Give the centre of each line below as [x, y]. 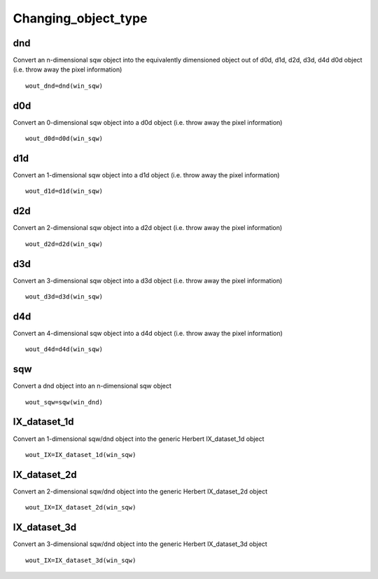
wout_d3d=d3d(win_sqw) [64, 297]
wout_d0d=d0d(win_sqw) [64, 139]
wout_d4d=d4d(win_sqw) [64, 349]
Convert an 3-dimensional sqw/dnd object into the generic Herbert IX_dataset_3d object [140, 544]
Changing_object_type [80, 18]
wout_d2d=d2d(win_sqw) [64, 244]
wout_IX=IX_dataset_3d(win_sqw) [81, 560]
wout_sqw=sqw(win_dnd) [64, 402]
